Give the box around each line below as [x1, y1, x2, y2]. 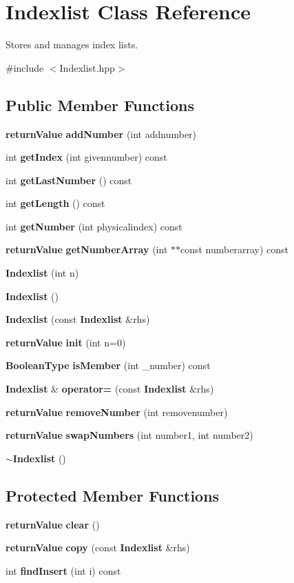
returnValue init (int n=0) [6, 335, 126, 349]
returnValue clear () [6, 517, 100, 531]
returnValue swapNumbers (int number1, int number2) [6, 428, 253, 442]
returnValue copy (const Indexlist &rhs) [6, 540, 190, 555]
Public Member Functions [6, 94, 194, 115]
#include [6, 60, 44, 75]
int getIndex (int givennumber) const [6, 150, 167, 164]
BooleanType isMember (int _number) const [6, 358, 211, 373]
